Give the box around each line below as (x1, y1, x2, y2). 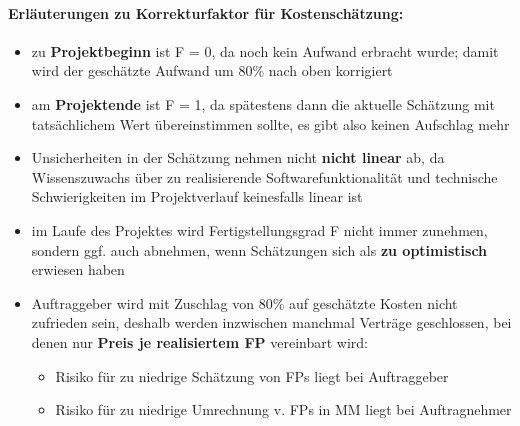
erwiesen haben (31, 259, 125, 280)
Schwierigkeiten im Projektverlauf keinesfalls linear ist (31, 186, 363, 207)
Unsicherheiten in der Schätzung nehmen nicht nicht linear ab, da (31, 147, 445, 168)
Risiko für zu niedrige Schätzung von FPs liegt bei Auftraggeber (55, 365, 449, 386)
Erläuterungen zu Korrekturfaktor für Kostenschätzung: (8, 2, 404, 23)
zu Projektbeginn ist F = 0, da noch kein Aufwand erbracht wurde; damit (31, 40, 499, 61)
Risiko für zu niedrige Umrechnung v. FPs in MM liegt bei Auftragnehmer (55, 399, 512, 420)
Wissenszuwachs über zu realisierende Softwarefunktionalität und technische (31, 166, 498, 187)
